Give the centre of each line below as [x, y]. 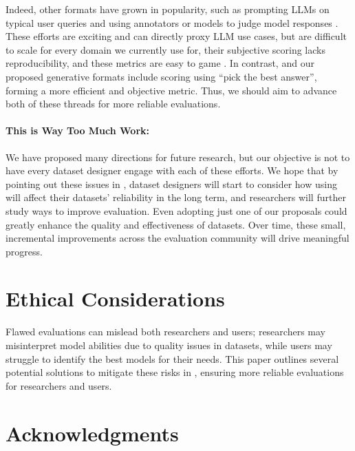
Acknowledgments [92, 433]
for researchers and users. [59, 385]
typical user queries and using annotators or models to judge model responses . [172, 22]
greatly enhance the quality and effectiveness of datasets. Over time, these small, [176, 224]
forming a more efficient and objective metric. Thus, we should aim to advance [171, 90]
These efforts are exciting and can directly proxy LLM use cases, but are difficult [176, 36]
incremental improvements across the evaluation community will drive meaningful [177, 238]
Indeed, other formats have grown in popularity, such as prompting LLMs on [168, 9]
